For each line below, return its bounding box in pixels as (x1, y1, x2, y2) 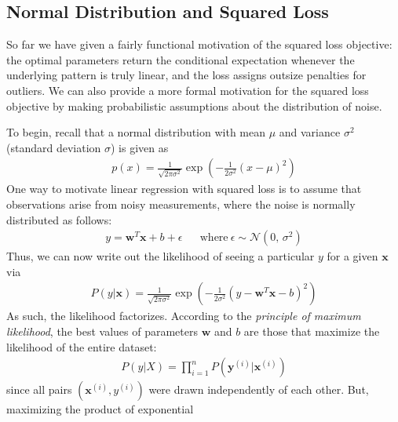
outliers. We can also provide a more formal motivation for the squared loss (6, 82, 369, 98)
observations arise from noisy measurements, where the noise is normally (6, 195, 356, 212)
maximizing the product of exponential (6, 401, 194, 417)
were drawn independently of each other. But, (148, 381, 369, 398)
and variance (279, 124, 341, 140)
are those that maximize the (243, 323, 380, 340)
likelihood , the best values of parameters (6, 323, 198, 340)
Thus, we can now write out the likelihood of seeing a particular (6, 248, 315, 264)
